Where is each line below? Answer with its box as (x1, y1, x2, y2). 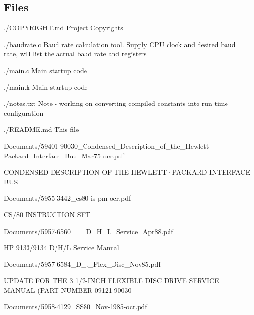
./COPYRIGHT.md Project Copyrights (4, 23, 123, 33)
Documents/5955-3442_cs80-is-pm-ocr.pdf (4, 193, 131, 203)
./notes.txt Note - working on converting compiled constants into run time (4, 98, 228, 108)
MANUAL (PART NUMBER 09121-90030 (4, 285, 132, 295)
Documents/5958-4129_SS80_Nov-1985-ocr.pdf (4, 301, 147, 312)
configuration (4, 107, 44, 118)
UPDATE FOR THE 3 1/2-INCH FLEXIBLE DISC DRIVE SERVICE (4, 275, 219, 286)
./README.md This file (4, 124, 79, 134)
